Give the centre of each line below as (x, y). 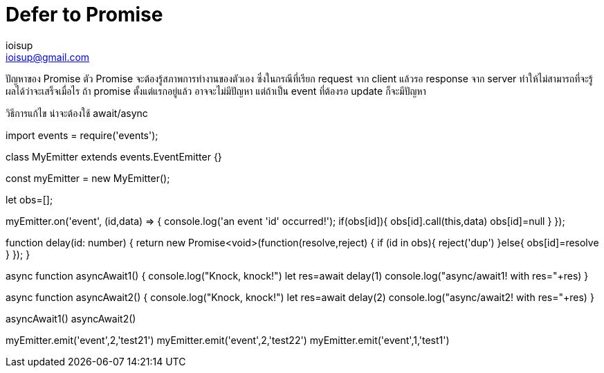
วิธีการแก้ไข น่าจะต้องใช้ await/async (77, 113)
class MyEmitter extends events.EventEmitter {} (114, 156)
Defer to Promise (84, 15)
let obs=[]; (29, 199)
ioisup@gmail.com (48, 57)
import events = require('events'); (82, 135)
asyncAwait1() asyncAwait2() (71, 318)
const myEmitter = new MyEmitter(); (88, 178)
